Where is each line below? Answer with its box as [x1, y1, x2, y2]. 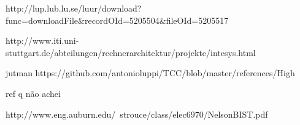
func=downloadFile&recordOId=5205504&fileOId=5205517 [6, 13, 229, 26]
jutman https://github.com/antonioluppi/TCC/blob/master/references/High [6, 66, 295, 79]
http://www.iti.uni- [6, 34, 79, 47]
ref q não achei [6, 87, 61, 99]
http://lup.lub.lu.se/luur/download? [6, 2, 142, 14]
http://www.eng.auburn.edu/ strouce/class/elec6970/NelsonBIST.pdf [6, 107, 268, 120]
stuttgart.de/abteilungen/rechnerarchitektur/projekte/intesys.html [6, 46, 256, 59]
